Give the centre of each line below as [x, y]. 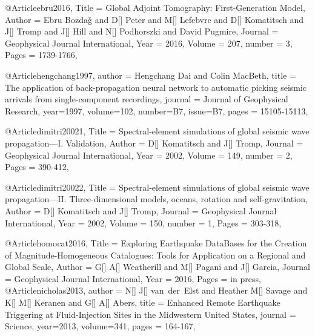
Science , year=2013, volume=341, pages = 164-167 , [100, 326]
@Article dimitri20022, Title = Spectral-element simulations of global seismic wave [157, 187]
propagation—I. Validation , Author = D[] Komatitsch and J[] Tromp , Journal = [154, 143]
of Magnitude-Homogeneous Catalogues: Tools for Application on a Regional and [155, 255]
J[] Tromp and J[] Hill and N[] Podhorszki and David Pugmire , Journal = [142, 31]
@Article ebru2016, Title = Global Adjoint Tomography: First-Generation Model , [155, 7]
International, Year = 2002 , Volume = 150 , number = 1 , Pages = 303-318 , [143, 222]
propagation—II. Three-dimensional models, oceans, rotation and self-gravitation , [156, 199]
